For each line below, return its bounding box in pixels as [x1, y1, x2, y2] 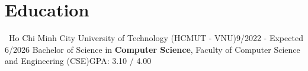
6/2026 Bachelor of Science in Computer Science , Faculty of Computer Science [5, 43, 300, 55]
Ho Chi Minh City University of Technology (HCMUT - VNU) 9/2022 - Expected [8, 32, 303, 44]
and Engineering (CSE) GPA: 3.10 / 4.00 [5, 55, 152, 67]
